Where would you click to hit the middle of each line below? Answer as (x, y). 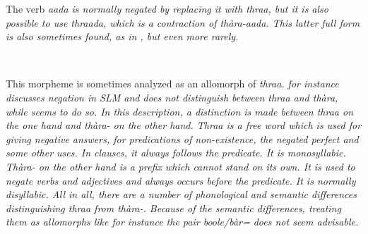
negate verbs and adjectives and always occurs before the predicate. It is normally (181, 180)
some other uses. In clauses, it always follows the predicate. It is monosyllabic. (176, 153)
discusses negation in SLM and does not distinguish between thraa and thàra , (172, 97)
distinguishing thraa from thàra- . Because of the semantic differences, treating (173, 208)
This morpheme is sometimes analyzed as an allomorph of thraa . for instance (172, 84)
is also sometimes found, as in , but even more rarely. (122, 36)
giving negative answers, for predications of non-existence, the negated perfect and (182, 138)
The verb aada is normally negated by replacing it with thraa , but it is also (167, 8)
